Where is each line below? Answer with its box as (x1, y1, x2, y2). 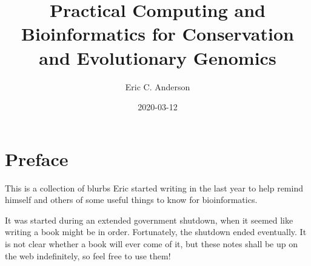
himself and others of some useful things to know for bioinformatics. (5, 193, 258, 206)
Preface (5, 146, 69, 171)
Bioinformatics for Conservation (21, 21, 294, 46)
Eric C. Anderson (125, 80, 190, 93)
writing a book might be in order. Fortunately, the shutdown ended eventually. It (5, 225, 307, 238)
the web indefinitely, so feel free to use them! (5, 249, 171, 262)
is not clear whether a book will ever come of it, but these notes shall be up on (5, 238, 298, 250)
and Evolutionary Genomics (39, 45, 276, 70)
